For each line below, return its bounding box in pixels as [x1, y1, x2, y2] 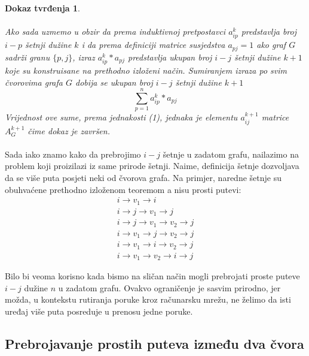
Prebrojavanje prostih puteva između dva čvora [5, 334, 304, 352]
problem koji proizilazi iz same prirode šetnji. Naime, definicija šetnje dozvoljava [5, 159, 299, 172]
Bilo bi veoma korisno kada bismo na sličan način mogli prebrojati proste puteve [5, 270, 300, 282]
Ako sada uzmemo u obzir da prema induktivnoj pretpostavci [5, 25, 226, 38]
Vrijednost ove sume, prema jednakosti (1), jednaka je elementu [5, 111, 238, 123]
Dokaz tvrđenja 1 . [5, 2, 80, 14]
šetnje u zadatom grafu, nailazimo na [163, 147, 299, 160]
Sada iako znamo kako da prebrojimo [5, 147, 141, 160]
